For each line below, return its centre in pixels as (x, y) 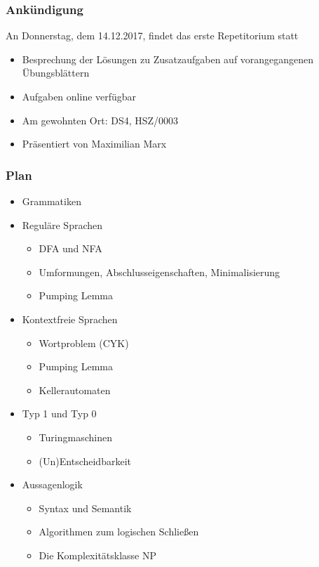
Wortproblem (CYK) (84, 343)
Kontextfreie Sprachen (70, 319)
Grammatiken (52, 201)
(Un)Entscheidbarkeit (85, 461)
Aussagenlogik (52, 484)
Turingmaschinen (75, 437)
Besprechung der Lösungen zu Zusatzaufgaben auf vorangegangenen (168, 59)
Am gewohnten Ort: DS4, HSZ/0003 (100, 120)
